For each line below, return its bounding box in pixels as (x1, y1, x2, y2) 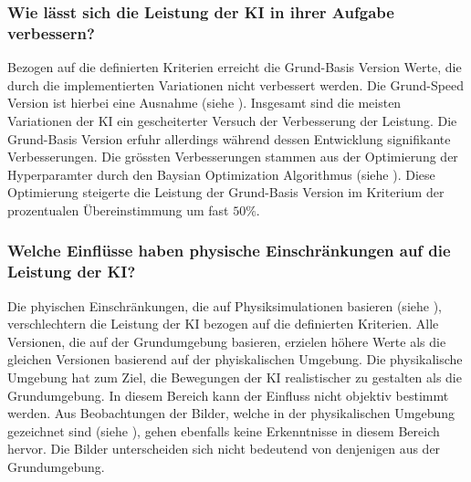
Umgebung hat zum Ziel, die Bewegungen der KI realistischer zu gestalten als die (7, 368, 462, 386)
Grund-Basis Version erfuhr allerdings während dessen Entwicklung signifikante (7, 129, 451, 148)
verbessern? (7, 21, 95, 44)
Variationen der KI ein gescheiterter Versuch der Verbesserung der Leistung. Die (7, 110, 457, 130)
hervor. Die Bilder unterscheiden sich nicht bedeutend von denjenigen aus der (7, 439, 441, 458)
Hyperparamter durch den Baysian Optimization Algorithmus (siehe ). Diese (7, 164, 435, 183)
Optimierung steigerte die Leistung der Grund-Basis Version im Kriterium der (7, 183, 445, 202)
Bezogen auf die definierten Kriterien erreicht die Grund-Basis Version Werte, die (7, 58, 462, 77)
